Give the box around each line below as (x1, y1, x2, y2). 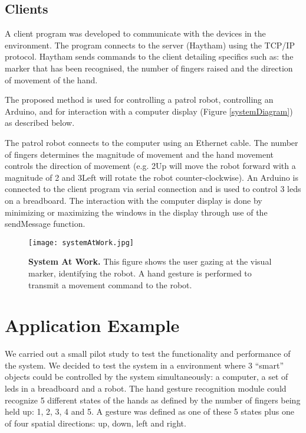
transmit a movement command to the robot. (28, 278, 192, 291)
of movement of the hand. (5, 73, 98, 86)
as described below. (5, 116, 75, 129)
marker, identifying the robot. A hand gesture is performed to (28, 266, 252, 279)
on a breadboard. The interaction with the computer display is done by (5, 194, 262, 206)
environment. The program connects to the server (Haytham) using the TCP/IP (5, 38, 295, 51)
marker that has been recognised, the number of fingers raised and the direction (5, 61, 293, 74)
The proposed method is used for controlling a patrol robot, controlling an (5, 93, 274, 106)
